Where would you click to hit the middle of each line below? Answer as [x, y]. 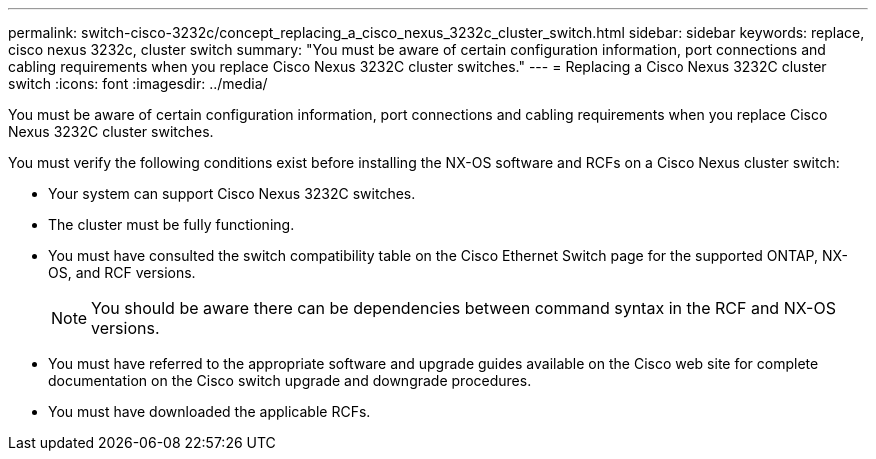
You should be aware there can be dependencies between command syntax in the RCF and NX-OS [463, 308]
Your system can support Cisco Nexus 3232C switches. [232, 193]
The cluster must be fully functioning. [171, 224]
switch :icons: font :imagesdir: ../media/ [138, 83]
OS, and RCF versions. [122, 272]
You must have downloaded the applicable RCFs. [209, 411]
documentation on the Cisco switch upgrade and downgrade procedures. [290, 380]
